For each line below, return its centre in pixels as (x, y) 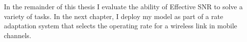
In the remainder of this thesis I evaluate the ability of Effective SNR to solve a (123, 6)
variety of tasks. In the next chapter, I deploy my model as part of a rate (114, 16)
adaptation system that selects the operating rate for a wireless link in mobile (121, 26)
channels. (18, 35)
